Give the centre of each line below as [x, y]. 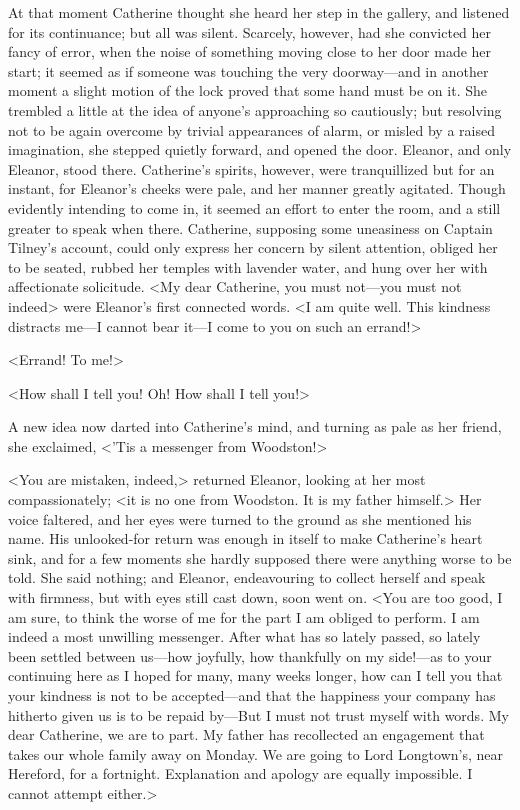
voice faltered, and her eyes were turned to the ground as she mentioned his [240, 518]
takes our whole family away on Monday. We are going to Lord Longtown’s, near [255, 753]
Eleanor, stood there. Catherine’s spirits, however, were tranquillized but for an [251, 168]
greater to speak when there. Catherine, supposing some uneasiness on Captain [250, 227]
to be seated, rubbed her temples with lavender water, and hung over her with [248, 266]
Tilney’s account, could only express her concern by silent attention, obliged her [253, 247]
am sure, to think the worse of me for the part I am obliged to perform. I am [244, 616]
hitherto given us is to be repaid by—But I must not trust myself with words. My [258, 714]
